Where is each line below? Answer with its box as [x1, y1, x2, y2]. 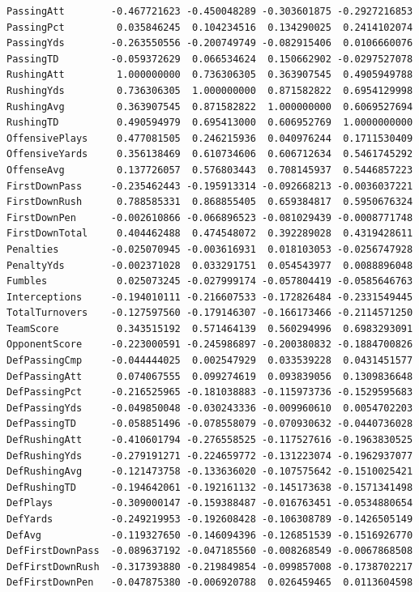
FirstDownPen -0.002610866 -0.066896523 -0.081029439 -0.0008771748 [6, 211, 413, 224]
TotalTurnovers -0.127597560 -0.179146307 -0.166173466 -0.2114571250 [6, 307, 413, 319]
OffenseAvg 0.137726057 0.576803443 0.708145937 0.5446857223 [6, 164, 413, 176]
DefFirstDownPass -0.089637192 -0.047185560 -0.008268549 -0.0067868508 [6, 545, 413, 557]
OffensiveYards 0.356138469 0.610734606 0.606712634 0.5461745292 [6, 148, 413, 160]
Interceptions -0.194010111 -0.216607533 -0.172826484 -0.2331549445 [6, 291, 413, 303]
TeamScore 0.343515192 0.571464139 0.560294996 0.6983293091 [6, 322, 413, 334]
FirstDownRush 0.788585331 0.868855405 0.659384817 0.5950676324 [6, 196, 413, 208]
